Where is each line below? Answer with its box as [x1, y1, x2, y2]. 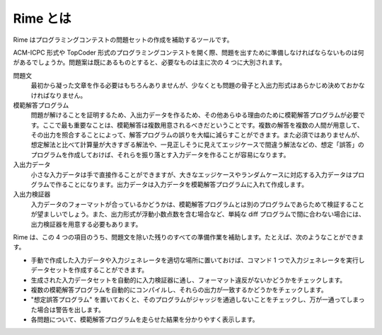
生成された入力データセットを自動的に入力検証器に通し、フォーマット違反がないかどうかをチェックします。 [30, 276, 347, 284]
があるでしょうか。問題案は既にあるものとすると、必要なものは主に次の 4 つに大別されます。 [13, 58, 286, 67]
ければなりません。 [30, 91, 87, 99]
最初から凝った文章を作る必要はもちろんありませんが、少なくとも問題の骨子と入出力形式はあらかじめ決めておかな [30, 81, 365, 90]
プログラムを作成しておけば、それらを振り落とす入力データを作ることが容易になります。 [30, 150, 290, 159]
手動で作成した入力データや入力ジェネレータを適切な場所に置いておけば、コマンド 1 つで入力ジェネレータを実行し [30, 256, 365, 264]
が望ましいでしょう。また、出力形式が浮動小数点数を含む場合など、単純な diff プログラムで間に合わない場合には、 [30, 210, 366, 219]
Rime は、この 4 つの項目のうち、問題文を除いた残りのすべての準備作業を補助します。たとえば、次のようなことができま [13, 232, 364, 241]
